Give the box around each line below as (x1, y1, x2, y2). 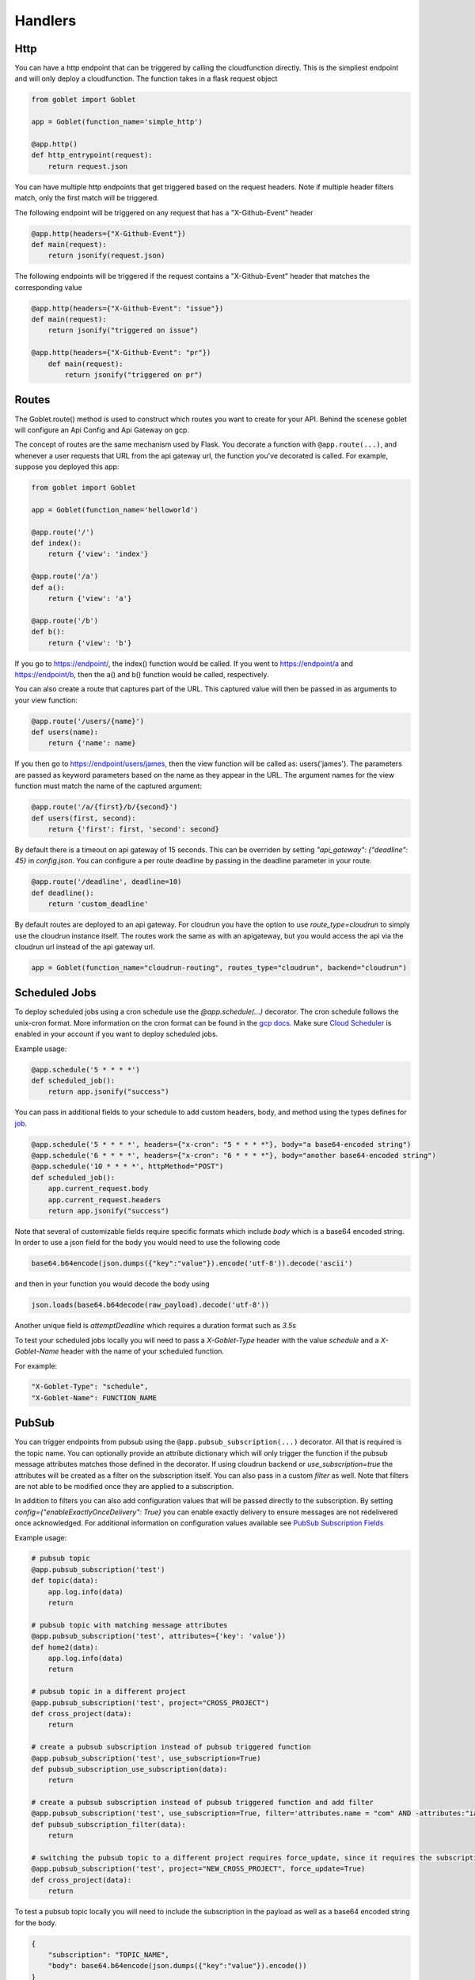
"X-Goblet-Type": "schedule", (31, 1382, 149, 1392)
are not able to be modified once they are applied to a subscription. (14, 1481, 234, 1491)
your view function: (14, 695, 78, 705)
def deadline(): (31, 888, 95, 897)
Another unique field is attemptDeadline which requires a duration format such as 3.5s (14, 1321, 297, 1331)
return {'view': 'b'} (47, 638, 132, 647)
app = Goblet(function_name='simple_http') (31, 117, 203, 127)
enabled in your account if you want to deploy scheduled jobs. (14, 1030, 218, 1039)
